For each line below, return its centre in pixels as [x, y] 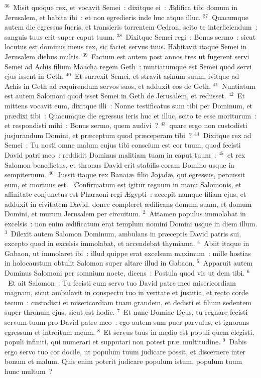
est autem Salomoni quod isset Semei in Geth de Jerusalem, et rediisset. [115, 96]
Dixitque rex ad [227, 135]
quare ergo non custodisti [208, 125]
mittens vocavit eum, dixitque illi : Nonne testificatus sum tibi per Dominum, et [129, 105]
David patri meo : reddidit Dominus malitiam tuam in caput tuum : [110, 154]
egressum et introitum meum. [50, 332]
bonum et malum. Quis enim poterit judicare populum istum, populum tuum [123, 361]
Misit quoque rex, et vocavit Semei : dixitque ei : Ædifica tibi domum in [125, 7]
